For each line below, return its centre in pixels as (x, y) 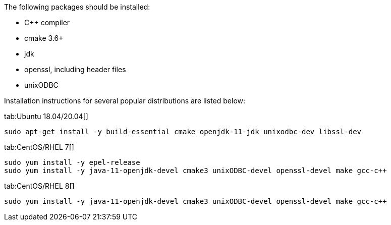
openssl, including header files (75, 69)
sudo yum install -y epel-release (72, 162)
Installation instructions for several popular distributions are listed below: (125, 101)
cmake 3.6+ (44, 38)
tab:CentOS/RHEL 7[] (39, 147)
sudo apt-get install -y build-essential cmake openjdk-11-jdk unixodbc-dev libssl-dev (183, 132)
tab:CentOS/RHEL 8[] (39, 186)
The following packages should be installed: (77, 7)
